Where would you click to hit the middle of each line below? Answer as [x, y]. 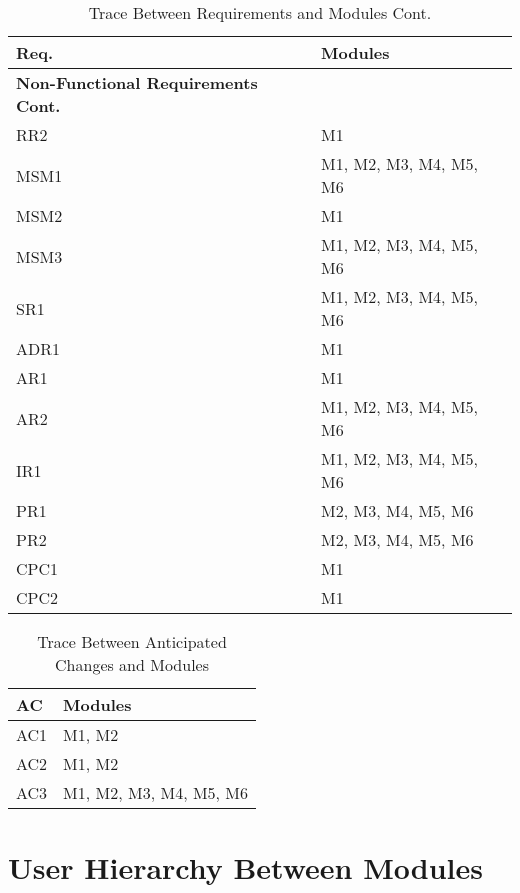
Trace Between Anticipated [132, 641]
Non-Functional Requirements [137, 82]
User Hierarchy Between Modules [245, 867]
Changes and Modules [132, 664]
